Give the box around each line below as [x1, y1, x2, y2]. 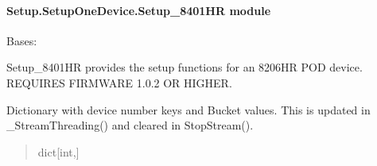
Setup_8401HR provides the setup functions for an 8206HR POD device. [6, 59, 363, 75]
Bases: [6, 32, 37, 48]
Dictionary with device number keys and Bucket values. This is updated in [6, 101, 371, 118]
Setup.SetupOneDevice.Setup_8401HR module [6, 2, 271, 18]
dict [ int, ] [37, 143, 80, 160]
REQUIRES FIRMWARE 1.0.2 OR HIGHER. [6, 74, 232, 91]
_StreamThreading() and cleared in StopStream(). [6, 117, 254, 133]
